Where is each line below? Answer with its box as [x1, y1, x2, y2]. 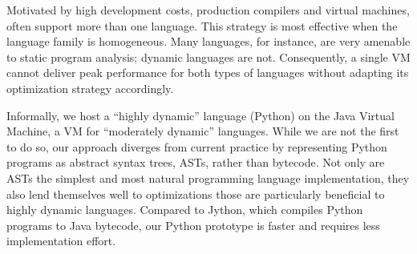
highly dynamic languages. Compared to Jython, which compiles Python [6, 201, 363, 218]
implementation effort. [6, 232, 116, 249]
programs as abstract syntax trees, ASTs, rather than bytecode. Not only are [6, 154, 385, 171]
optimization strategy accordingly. [6, 79, 174, 96]
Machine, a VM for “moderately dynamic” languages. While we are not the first [6, 123, 399, 139]
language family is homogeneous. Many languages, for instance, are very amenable [6, 33, 411, 50]
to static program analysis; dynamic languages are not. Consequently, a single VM [6, 48, 411, 65]
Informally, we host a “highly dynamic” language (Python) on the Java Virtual [6, 107, 395, 123]
